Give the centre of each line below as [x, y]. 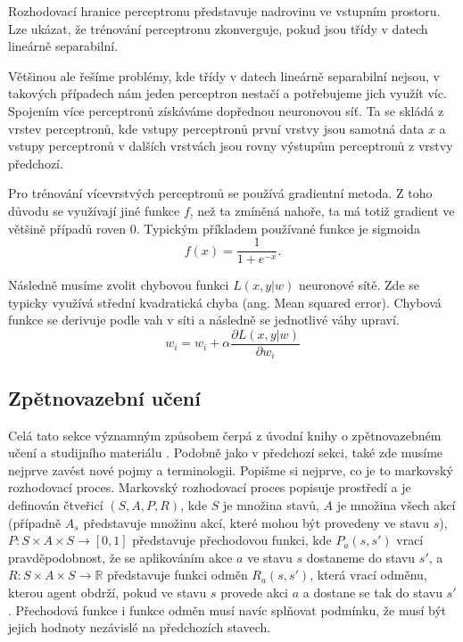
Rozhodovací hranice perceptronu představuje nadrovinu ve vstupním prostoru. [224, 11]
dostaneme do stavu [361, 557]
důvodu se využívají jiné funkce [94, 210]
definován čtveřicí [56, 505]
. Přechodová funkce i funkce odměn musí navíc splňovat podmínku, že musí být [227, 609]
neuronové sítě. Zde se [359, 285]
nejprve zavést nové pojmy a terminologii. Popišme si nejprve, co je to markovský [231, 469]
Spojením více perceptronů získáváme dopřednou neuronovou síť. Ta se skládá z [226, 110]
